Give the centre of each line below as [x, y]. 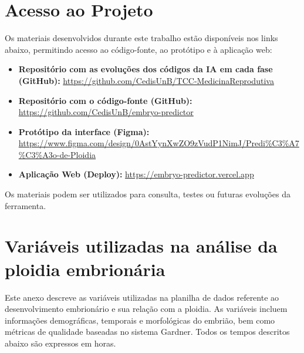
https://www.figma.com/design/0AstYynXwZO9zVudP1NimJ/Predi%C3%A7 [159, 143]
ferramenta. [26, 205]
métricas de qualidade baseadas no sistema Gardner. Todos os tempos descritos [147, 332]
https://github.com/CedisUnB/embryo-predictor [106, 112]
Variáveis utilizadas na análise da [141, 246]
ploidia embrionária [85, 269]
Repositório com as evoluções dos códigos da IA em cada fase [146, 69]
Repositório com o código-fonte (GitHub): [105, 100]
